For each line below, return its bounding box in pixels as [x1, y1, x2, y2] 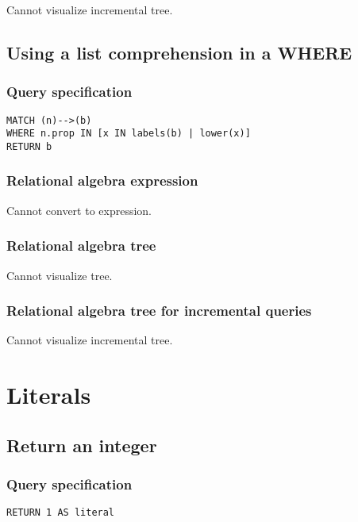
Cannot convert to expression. [6, 202, 152, 218]
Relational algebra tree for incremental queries [6, 301, 312, 320]
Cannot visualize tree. [6, 267, 113, 283]
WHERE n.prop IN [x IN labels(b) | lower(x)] [6, 128, 251, 140]
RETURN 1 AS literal [6, 507, 115, 519]
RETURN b [6, 140, 52, 152]
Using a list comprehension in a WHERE [6, 40, 352, 64]
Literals [6, 378, 91, 411]
